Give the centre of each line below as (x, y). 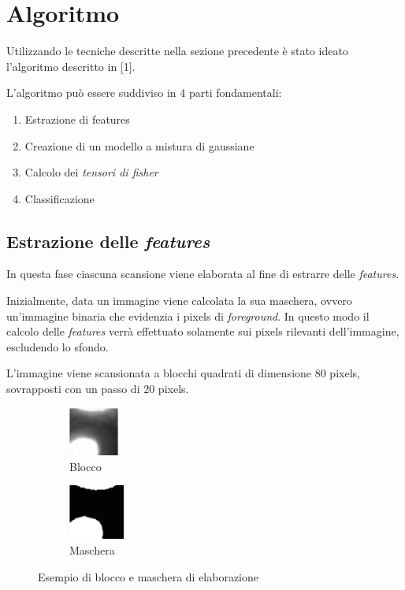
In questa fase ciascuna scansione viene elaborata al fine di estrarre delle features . (203, 274)
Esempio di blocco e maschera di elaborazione (149, 576)
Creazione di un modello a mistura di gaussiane (139, 145)
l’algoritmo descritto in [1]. (71, 66)
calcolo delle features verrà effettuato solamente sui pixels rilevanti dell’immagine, (203, 331)
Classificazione (59, 198)
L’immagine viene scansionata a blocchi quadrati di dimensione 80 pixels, (183, 373)
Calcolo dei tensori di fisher (91, 172)
